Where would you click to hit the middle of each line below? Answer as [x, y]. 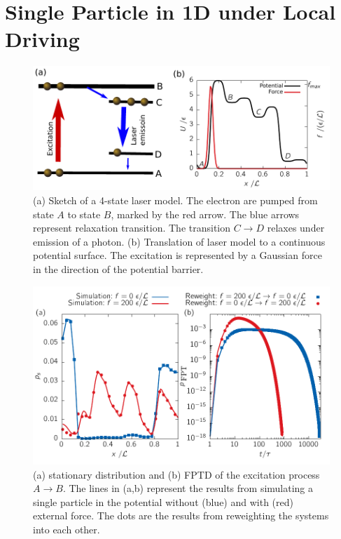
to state [84, 214]
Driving [42, 39]
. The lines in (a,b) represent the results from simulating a [188, 488]
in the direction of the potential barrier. [118, 268]
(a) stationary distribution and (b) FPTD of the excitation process [176, 474]
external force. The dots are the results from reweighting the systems [181, 515]
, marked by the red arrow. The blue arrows [205, 214]
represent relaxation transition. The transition [132, 228]
